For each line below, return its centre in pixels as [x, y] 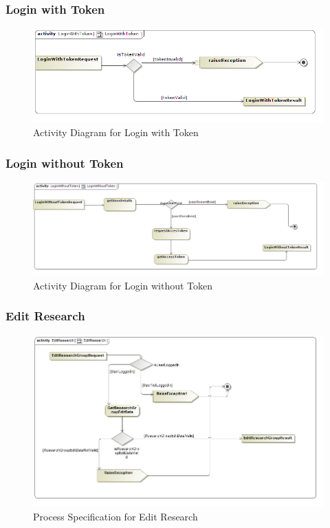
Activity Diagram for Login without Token [123, 285]
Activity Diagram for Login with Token [116, 132]
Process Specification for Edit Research [115, 516]
